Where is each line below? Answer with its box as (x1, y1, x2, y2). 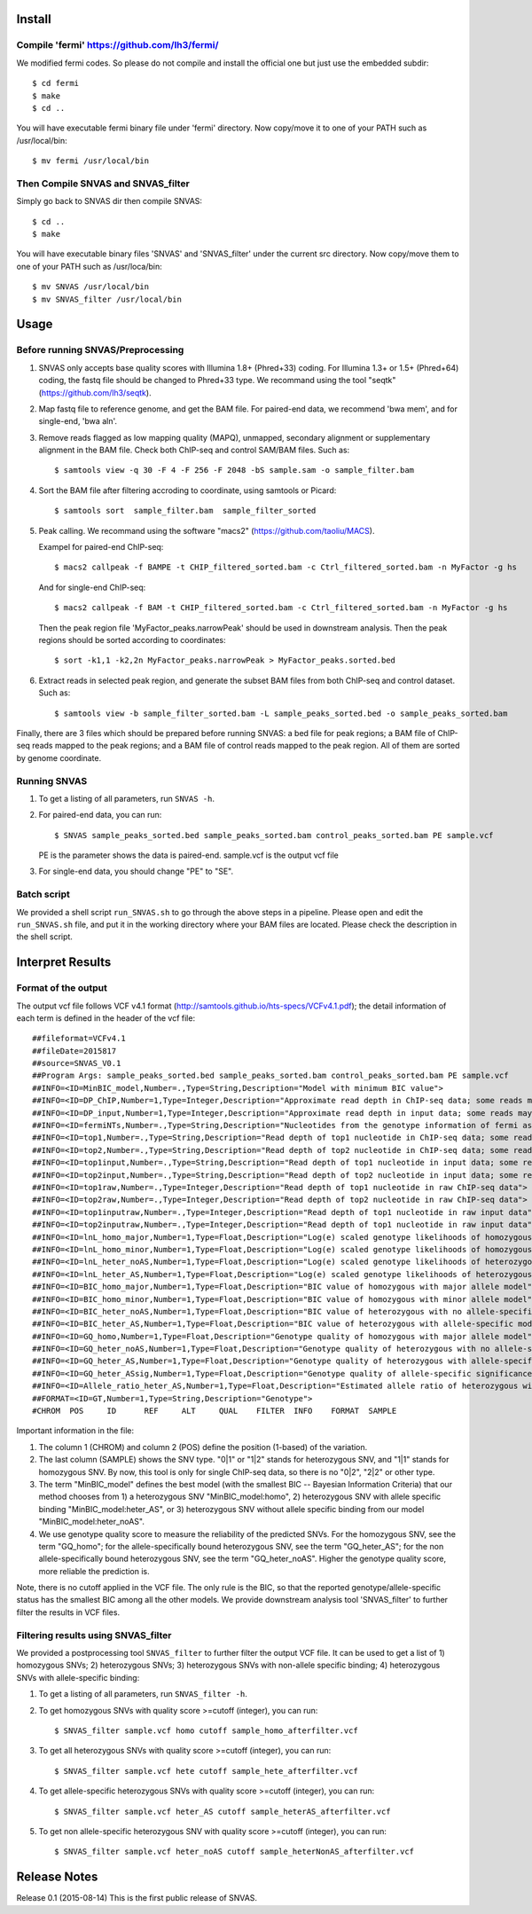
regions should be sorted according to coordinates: (38, 635, 226, 645)
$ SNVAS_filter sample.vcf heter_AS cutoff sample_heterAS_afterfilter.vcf (54, 1806, 391, 1816)
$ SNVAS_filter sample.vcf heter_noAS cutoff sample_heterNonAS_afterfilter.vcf (54, 1847, 415, 1857)
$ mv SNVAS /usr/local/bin (32, 282, 150, 292)
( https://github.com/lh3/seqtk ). (38, 387, 152, 398)
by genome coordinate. (16, 752, 102, 763)
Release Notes (16, 1870, 98, 1885)
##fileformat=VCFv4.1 (32, 1033, 126, 1044)
